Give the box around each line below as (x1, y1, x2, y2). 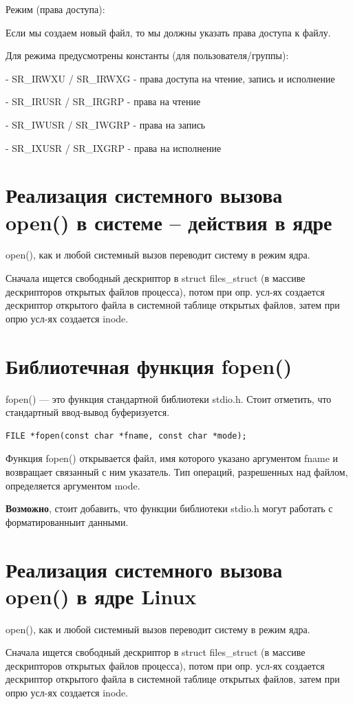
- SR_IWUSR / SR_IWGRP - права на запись (6, 117, 206, 131)
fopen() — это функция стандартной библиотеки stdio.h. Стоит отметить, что (6, 391, 332, 406)
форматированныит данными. (6, 514, 129, 529)
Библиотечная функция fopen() (6, 351, 292, 379)
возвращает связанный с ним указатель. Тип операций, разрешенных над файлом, (6, 464, 348, 478)
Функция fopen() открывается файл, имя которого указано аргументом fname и (6, 451, 339, 465)
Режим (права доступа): (6, 2, 105, 16)
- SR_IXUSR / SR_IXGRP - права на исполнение (6, 140, 222, 155)
